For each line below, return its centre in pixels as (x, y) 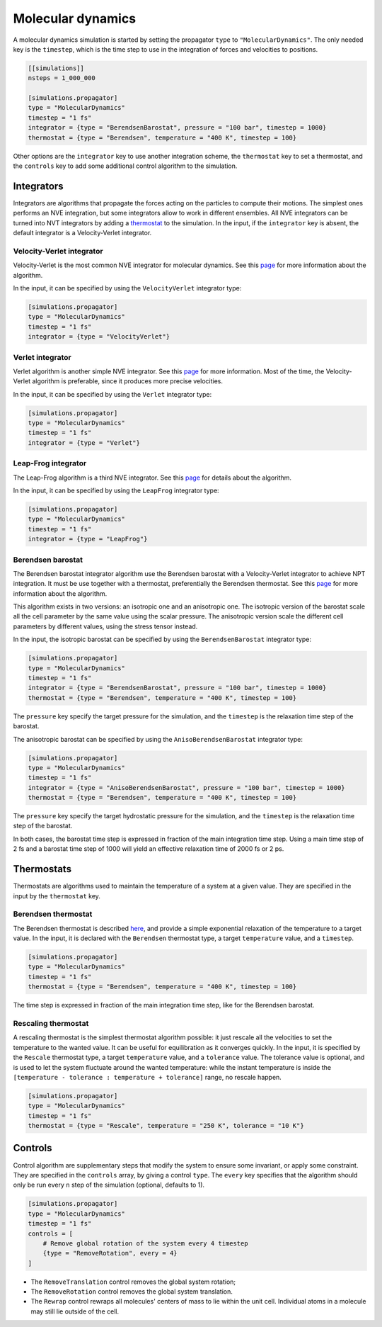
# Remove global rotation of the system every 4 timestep (145, 1243)
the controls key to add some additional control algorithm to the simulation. (125, 166)
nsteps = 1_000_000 (62, 78)
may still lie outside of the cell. (75, 1311)
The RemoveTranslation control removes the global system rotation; (133, 1282)
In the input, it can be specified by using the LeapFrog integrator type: (116, 490)
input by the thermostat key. (57, 896)
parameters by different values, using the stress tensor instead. (105, 626)
